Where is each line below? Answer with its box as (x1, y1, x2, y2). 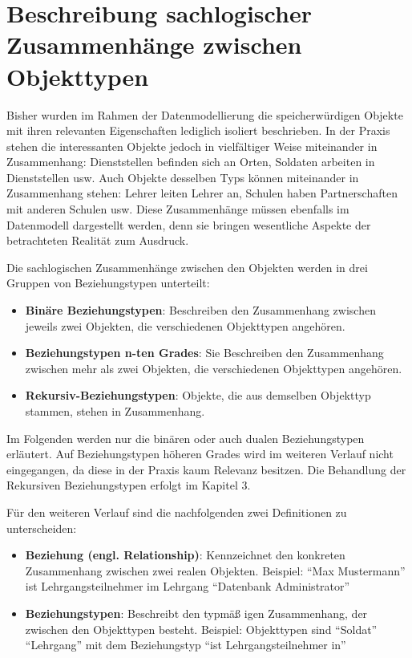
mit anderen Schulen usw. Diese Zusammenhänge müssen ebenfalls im (6, 201, 349, 217)
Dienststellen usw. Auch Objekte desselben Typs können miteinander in (6, 169, 359, 185)
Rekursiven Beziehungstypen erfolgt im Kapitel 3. (6, 477, 251, 494)
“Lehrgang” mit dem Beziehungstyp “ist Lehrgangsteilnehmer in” (25, 636, 346, 653)
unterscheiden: (6, 519, 77, 536)
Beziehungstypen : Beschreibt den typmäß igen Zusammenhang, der (25, 604, 368, 621)
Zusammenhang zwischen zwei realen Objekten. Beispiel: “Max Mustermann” (25, 562, 406, 579)
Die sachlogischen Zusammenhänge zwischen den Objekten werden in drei (6, 258, 368, 275)
